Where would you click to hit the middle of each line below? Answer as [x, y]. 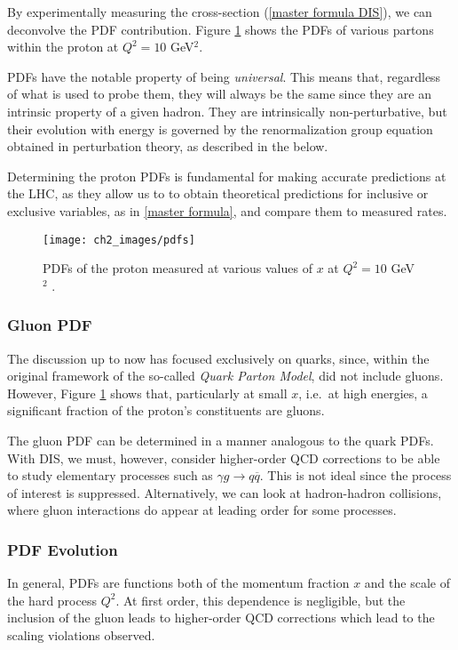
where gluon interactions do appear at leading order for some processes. [202, 510]
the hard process [52, 600]
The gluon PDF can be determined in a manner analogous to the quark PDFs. [221, 440]
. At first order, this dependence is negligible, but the [261, 600]
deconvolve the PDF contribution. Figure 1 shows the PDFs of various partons [221, 29]
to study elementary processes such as [110, 475]
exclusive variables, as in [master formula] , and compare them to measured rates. [227, 210]
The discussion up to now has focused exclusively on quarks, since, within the [218, 358]
